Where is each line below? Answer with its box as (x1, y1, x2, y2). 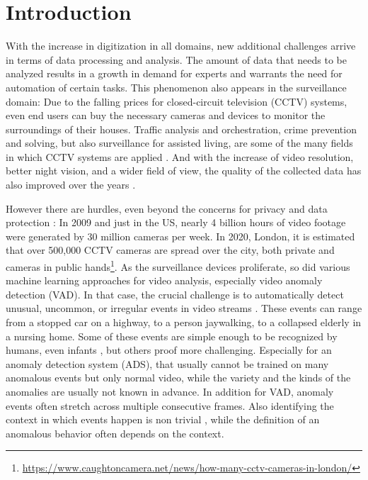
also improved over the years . (6, 177, 136, 192)
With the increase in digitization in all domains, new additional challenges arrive (6, 38, 356, 53)
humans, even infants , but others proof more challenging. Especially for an (6, 342, 332, 357)
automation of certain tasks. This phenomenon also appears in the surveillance (6, 79, 347, 94)
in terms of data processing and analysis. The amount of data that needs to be (6, 52, 347, 67)
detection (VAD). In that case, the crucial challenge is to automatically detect (6, 286, 344, 301)
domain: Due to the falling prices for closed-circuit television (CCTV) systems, (6, 94, 347, 108)
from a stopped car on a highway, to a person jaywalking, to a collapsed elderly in (6, 315, 362, 330)
